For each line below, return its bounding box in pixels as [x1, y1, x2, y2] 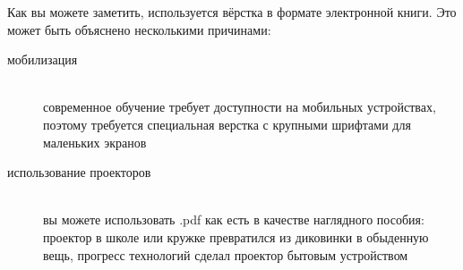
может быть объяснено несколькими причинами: [7, 20, 271, 38]
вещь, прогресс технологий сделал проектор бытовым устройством [43, 245, 408, 264]
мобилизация [7, 50, 78, 69]
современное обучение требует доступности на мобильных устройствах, [43, 97, 436, 116]
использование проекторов [7, 163, 151, 181]
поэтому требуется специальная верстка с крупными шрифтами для [43, 114, 411, 133]
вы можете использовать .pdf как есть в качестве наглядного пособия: [43, 210, 424, 229]
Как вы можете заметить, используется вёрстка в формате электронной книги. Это [7, 3, 457, 21]
